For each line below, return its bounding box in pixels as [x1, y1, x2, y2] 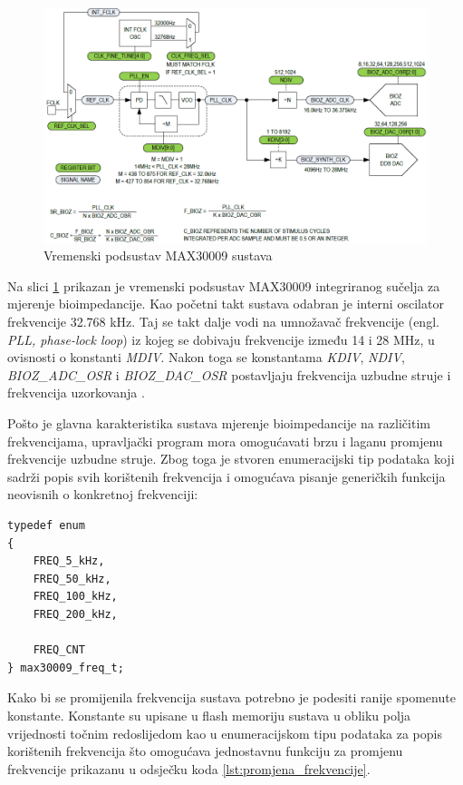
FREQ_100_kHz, [33, 590, 118, 603]
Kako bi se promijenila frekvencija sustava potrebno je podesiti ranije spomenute [7, 688, 456, 707]
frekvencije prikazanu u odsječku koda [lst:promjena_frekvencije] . [7, 759, 371, 778]
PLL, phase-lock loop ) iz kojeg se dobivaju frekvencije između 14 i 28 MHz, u [7, 329, 435, 348]
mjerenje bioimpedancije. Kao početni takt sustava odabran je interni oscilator [7, 294, 444, 313]
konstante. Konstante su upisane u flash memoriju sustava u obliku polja [7, 705, 411, 724]
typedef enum [7, 518, 85, 532]
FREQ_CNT [33, 643, 85, 657]
